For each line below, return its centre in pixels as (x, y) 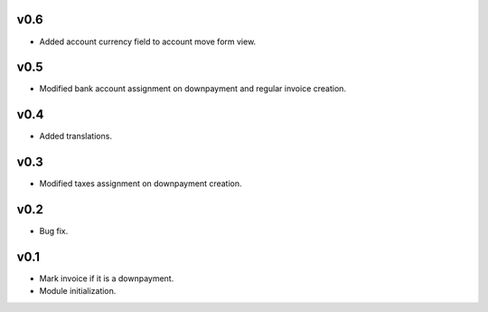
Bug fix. (54, 232)
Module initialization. (78, 291)
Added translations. (76, 137)
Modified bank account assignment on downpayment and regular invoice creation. (193, 89)
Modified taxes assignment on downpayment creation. (141, 184)
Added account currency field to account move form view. (148, 42)
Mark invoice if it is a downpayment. (107, 279)
